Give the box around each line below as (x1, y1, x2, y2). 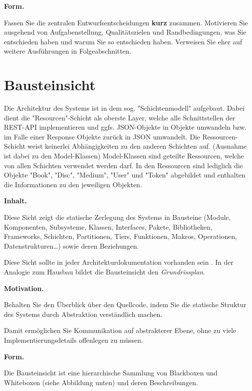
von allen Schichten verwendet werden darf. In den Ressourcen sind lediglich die (4, 160, 243, 170)
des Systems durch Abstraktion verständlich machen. (4, 309, 163, 319)
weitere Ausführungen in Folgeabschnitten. (4, 46, 131, 56)
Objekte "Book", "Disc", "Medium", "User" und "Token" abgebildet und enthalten (4, 170, 246, 180)
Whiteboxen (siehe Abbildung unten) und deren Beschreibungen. (4, 377, 198, 387)
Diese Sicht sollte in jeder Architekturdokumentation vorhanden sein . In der (4, 257, 233, 267)
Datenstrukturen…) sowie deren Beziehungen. (4, 240, 139, 251)
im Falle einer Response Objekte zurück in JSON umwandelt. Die (4, 131, 200, 141)
